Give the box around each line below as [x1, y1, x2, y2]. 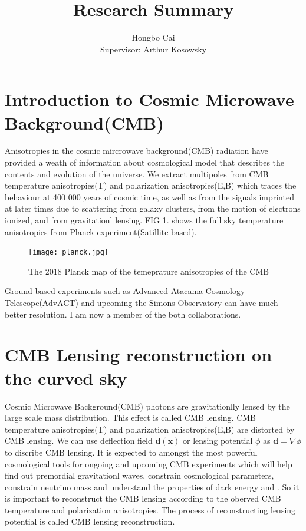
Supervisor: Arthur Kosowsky [100, 42, 207, 55]
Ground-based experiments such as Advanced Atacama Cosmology [5, 285, 245, 297]
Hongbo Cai [131, 31, 175, 44]
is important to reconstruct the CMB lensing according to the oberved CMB [5, 492, 281, 504]
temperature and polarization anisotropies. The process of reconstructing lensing [5, 503, 296, 516]
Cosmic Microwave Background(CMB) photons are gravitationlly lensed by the [5, 400, 290, 412]
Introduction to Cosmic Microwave [5, 87, 294, 111]
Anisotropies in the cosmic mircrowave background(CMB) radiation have [5, 144, 268, 157]
